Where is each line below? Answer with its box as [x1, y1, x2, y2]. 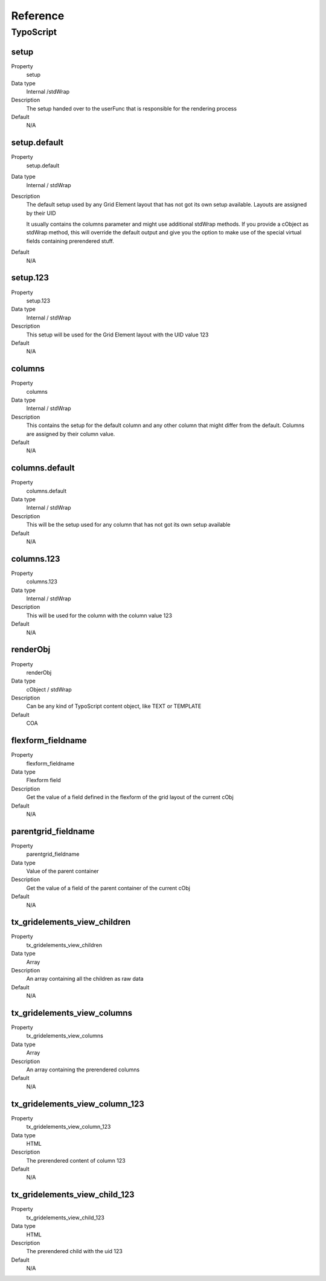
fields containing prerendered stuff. [26, 237, 115, 245]
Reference [11, 9, 65, 22]
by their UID [26, 209, 57, 217]
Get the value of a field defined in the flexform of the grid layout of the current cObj [26, 794, 234, 801]
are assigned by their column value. [26, 430, 115, 437]
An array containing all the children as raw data [26, 975, 144, 983]
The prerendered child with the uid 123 [26, 1248, 123, 1255]
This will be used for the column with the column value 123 [26, 612, 172, 619]
